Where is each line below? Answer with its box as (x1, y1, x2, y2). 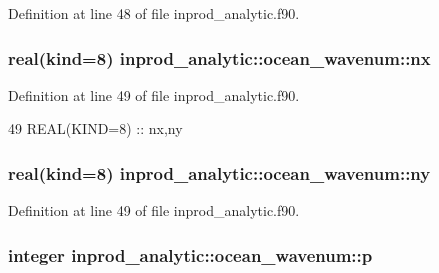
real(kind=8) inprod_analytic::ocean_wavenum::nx (8, 45, 431, 70)
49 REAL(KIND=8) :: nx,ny (8, 118, 183, 139)
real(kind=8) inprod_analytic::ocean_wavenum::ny (8, 160, 431, 185)
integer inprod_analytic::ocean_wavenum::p (8, 242, 373, 267)
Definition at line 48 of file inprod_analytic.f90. (8, 3, 300, 23)
